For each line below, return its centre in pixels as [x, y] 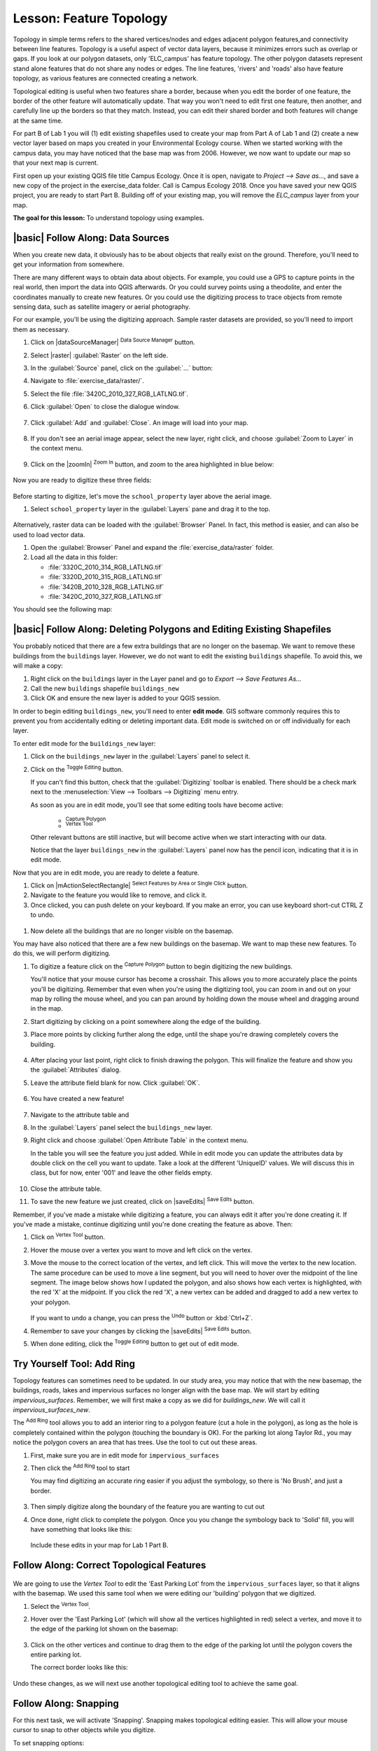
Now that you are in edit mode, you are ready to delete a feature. [106, 873]
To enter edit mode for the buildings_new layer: [84, 743]
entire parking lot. [56, 1655]
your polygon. [50, 1302]
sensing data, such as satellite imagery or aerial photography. [101, 307]
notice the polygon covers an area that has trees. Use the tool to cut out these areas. [135, 1442]
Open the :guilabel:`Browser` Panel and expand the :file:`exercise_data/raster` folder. [152, 548]
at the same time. [38, 120]
